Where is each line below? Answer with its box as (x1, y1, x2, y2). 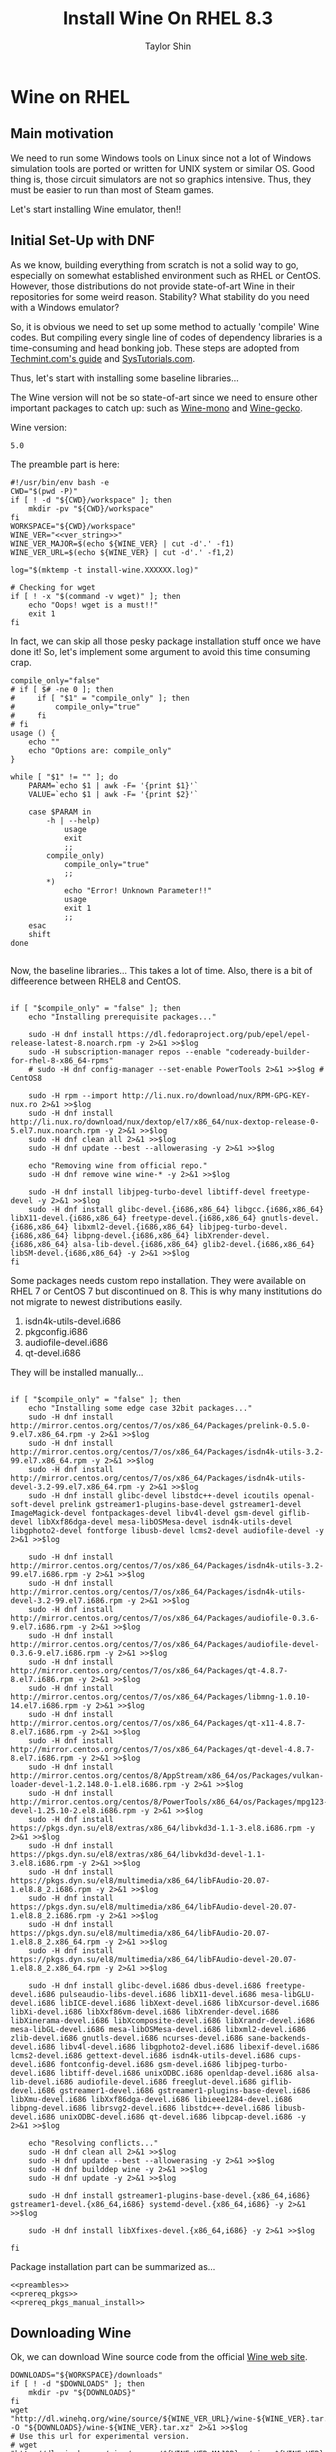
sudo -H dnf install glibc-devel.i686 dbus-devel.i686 (28, 1980, 262, 1991)
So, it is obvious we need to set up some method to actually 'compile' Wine (10, 320, 320, 332)
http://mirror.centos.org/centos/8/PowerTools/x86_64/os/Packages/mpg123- (10, 1797, 329, 1807)
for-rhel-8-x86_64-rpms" (10, 1055, 114, 1066)
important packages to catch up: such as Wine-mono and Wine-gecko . (10, 402, 303, 414)
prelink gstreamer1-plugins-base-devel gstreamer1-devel (59, 1499, 302, 1509)
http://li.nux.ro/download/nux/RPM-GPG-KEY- (121, 1090, 311, 1101)
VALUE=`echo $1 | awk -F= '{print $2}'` (28, 789, 199, 799)
